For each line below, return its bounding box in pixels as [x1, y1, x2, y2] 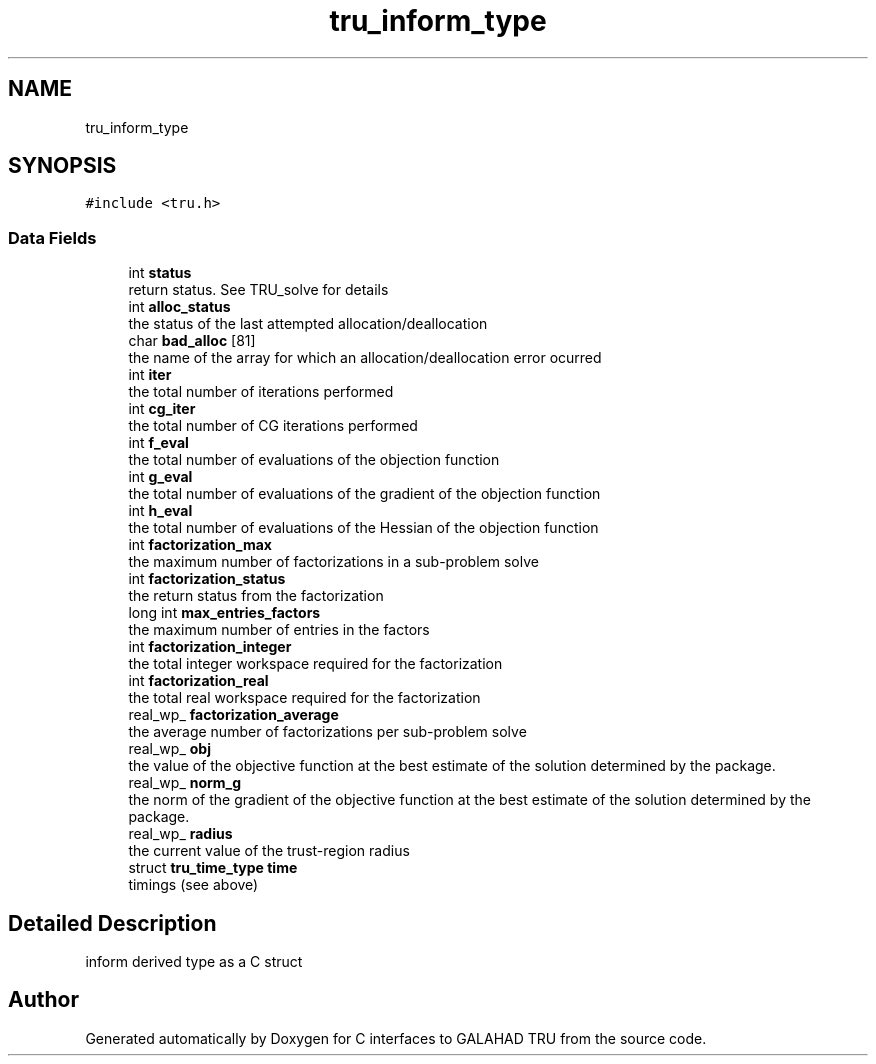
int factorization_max [128, 536, 272, 554]
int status [128, 264, 192, 282]
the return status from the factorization [128, 587, 384, 605]
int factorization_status [128, 570, 286, 588]
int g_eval [128, 468, 193, 486]
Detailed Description [8, 910, 217, 936]
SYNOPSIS [8, 153, 117, 179]
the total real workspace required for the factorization [128, 689, 481, 707]
